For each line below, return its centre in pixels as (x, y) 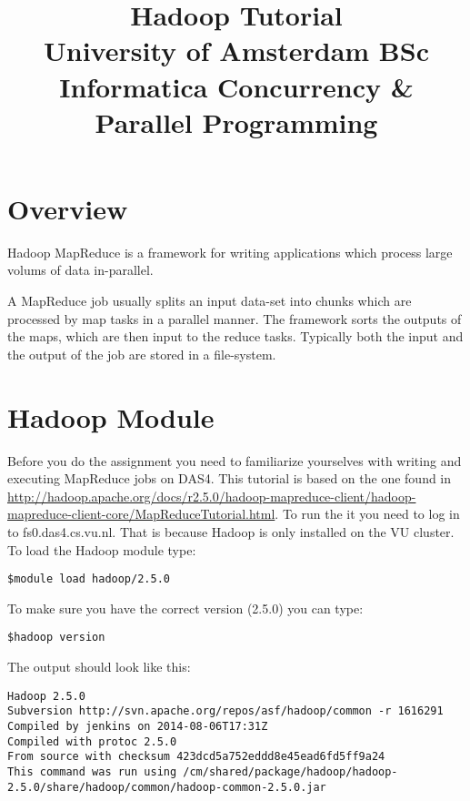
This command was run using (92, 771)
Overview (68, 208)
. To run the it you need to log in (367, 514)
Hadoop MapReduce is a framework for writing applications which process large (230, 252)
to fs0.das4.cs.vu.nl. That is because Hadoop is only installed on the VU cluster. (231, 531)
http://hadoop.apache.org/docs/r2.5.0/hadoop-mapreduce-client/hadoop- (212, 496)
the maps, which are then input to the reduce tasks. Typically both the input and (235, 336)
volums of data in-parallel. (80, 270)
